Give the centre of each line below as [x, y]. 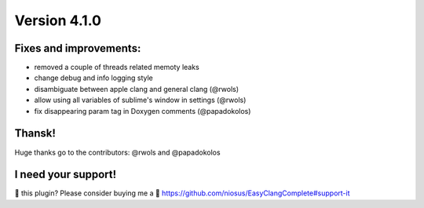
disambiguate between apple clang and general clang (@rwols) [137, 89]
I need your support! [66, 175]
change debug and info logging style [93, 78]
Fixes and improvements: [78, 48]
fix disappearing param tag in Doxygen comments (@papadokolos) [143, 111]
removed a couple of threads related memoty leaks [117, 68]
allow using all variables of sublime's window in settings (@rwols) [140, 100]
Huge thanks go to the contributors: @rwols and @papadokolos [117, 152]
